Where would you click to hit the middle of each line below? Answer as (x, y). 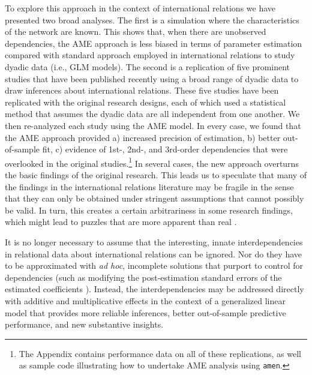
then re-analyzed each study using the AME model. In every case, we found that (153, 125)
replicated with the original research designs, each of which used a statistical (145, 102)
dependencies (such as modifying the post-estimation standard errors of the (143, 277)
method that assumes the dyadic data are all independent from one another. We (152, 114)
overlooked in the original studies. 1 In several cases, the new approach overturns (152, 162)
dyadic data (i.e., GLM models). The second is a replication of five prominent (148, 66)
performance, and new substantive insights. (84, 324)
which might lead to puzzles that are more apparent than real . (121, 222)
